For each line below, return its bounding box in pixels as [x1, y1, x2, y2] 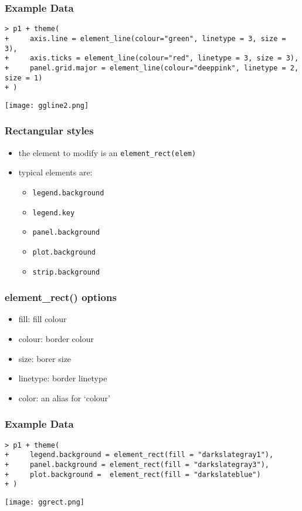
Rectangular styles [5, 123, 94, 138]
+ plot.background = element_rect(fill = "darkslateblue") [5, 470, 261, 479]
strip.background [32, 268, 100, 276]
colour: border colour [18, 333, 94, 345]
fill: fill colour [18, 313, 67, 325]
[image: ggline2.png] [5, 101, 89, 110]
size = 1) [5, 73, 43, 82]
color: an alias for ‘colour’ [18, 391, 110, 404]
